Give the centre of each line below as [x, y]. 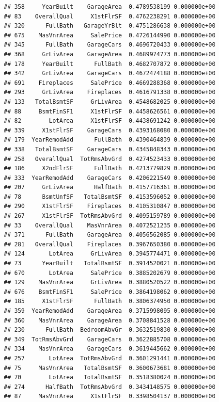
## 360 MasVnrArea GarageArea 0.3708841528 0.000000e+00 [110, 320]
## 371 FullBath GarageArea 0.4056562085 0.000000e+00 [110, 235]
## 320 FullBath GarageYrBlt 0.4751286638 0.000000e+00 [110, 26]
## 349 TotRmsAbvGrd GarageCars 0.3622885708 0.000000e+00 [110, 339]
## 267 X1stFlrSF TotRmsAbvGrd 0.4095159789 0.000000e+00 [110, 216]
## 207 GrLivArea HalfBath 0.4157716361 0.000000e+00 [110, 187]
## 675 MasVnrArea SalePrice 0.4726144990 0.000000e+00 [110, 35]
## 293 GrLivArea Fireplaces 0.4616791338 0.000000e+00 [110, 92]
